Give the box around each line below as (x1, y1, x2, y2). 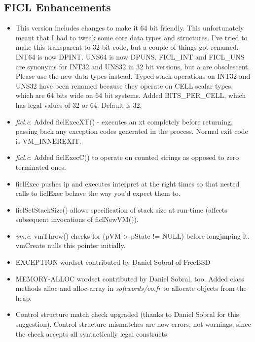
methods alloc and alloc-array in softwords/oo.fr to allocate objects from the (15, 283, 247, 293)
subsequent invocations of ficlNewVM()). (15, 214, 139, 224)
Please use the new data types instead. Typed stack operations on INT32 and (15, 71, 251, 81)
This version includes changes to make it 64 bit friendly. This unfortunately (15, 23, 244, 33)
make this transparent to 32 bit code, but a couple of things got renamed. (15, 42, 239, 52)
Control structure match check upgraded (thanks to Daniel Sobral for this (15, 309, 239, 319)
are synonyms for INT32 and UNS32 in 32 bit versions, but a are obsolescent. (15, 61, 250, 71)
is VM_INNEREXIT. (15, 135, 81, 146)
